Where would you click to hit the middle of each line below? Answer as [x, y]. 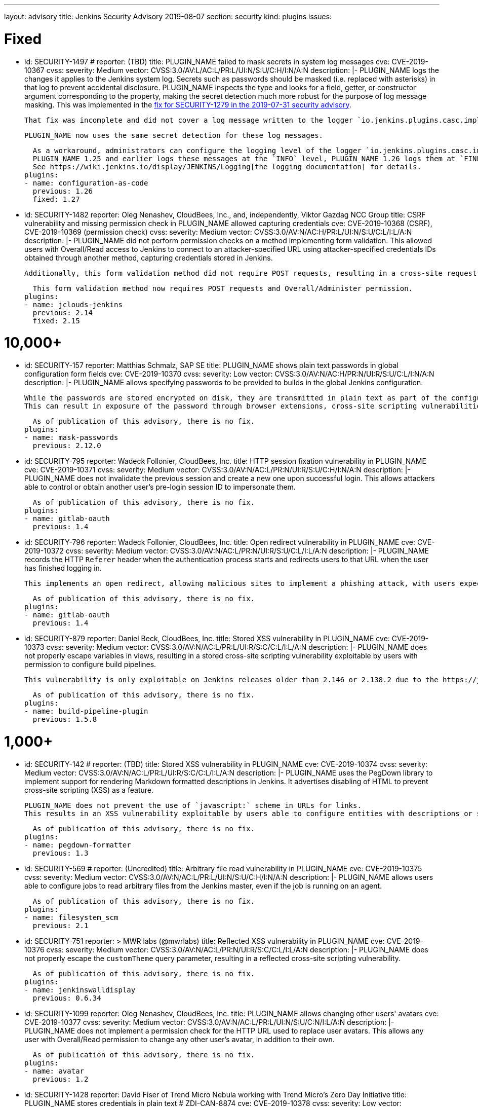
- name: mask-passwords [71, 437]
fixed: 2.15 [56, 321]
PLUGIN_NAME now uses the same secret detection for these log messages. [174, 135]
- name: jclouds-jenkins [73, 304]
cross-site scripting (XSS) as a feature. [89, 790]
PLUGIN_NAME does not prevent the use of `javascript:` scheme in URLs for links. [193, 805]
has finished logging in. [63, 568]
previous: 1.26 [63, 191]
